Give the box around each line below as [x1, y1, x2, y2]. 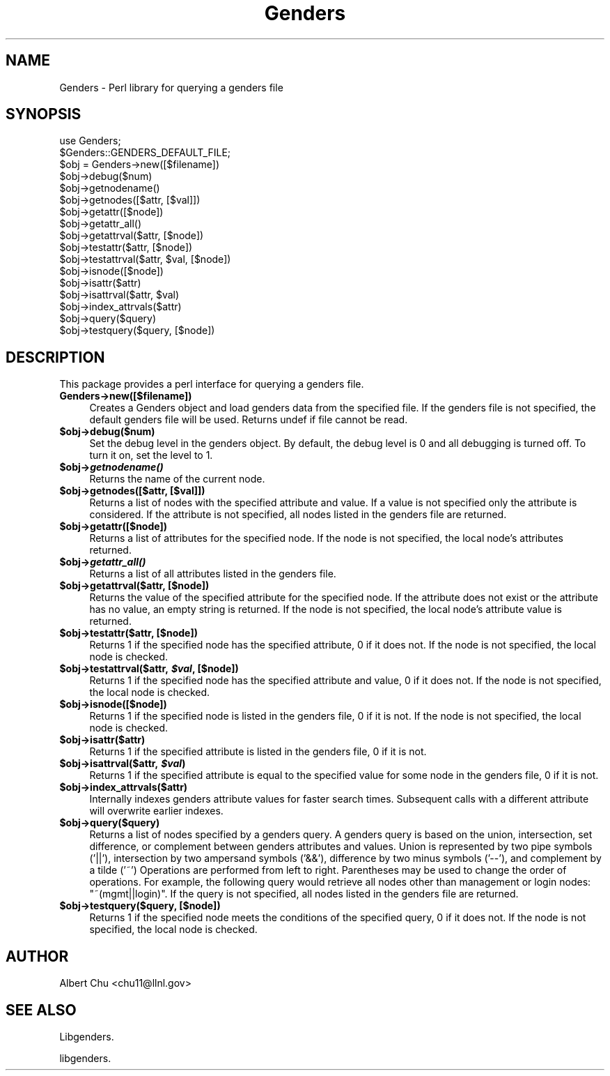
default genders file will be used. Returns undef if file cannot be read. [89, 414, 408, 426]
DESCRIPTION [6, 348, 105, 366]
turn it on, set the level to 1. [89, 449, 213, 462]
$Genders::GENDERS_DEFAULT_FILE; [59, 146, 231, 159]
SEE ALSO [6, 1001, 77, 1019]
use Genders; [59, 135, 121, 147]
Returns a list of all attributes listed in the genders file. [89, 568, 336, 580]
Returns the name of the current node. [89, 473, 265, 485]
